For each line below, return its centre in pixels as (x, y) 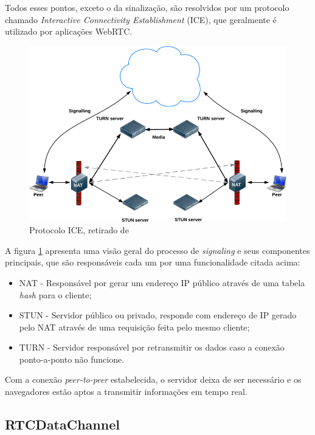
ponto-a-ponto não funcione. (72, 359)
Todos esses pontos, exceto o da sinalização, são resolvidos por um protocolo (147, 7)
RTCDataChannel (62, 424)
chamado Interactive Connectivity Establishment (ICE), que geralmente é (141, 19)
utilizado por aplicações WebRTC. (69, 31)
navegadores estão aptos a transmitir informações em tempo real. (126, 392)
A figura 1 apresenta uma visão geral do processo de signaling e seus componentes (157, 250)
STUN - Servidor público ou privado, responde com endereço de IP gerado (158, 315)
